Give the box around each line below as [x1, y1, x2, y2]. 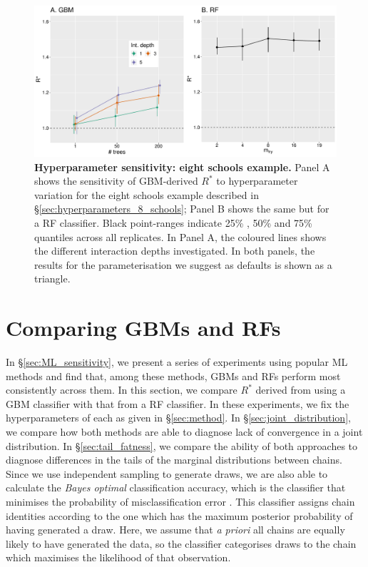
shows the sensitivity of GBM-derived [34, 173, 198, 188]
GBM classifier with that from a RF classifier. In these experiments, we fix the [6, 396, 349, 411]
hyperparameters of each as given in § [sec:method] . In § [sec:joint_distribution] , [6, 410, 351, 425]
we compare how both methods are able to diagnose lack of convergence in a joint [6, 424, 363, 439]
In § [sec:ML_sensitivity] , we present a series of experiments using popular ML [6, 354, 348, 369]
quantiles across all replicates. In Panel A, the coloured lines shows [34, 229, 327, 244]
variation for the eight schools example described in [34, 187, 259, 202]
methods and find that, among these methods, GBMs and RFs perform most [6, 368, 341, 383]
